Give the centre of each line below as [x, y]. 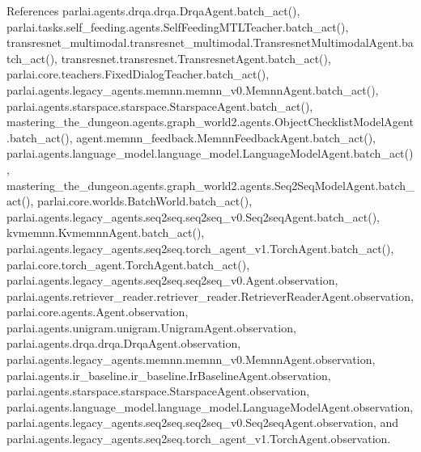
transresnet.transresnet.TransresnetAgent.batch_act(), [196, 58]
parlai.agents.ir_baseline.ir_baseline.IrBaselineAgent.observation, [169, 375]
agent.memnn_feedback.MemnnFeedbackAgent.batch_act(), [226, 137]
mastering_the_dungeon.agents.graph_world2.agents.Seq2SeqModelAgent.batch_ [210, 185]
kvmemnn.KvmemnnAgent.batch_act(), [106, 232]
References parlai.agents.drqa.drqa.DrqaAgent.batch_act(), [153, 11]
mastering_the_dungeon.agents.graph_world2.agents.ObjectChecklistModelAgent [210, 122]
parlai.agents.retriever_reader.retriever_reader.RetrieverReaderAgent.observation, [210, 296]
